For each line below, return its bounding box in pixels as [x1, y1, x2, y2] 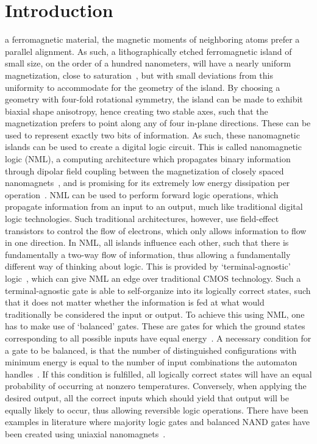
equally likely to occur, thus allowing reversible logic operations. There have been [5, 403, 308, 416]
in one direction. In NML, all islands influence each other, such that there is [5, 236, 289, 249]
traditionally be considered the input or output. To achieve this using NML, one [5, 307, 305, 320]
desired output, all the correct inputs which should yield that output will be [5, 391, 289, 404]
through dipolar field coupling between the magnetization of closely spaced [5, 164, 284, 177]
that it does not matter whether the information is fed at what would [5, 296, 265, 309]
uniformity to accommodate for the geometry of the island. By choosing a [5, 81, 280, 93]
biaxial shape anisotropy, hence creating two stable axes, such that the [5, 104, 268, 117]
